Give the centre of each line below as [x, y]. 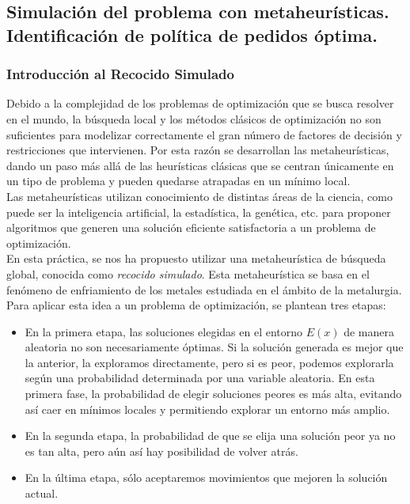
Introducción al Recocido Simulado [120, 74]
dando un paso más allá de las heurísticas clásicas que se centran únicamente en [200, 165]
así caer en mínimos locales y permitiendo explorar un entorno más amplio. [207, 409]
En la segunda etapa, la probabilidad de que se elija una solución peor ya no [210, 436]
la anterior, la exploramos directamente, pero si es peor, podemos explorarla [209, 362]
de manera [369, 331]
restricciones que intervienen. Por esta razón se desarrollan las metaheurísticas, [198, 150]
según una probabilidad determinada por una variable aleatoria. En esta [200, 378]
